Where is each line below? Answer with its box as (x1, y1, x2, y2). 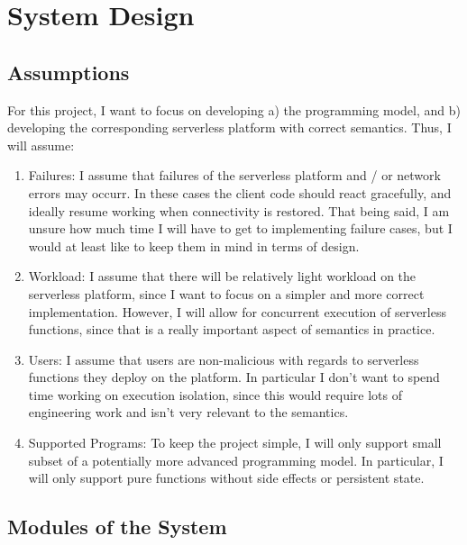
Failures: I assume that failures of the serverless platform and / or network (28, 166, 441, 185)
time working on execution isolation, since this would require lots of (28, 385, 402, 404)
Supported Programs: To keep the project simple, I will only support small (28, 433, 442, 452)
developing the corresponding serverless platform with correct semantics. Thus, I (7, 118, 452, 137)
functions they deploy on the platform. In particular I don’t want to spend (28, 368, 440, 386)
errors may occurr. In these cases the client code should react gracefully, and (28, 183, 452, 202)
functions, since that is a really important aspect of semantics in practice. (28, 320, 435, 339)
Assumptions (7, 58, 130, 86)
